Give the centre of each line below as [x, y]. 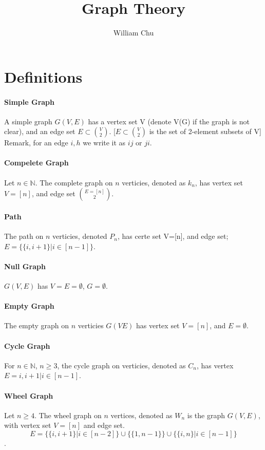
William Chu [134, 33]
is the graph [206, 415]
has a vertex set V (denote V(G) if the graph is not [169, 121]
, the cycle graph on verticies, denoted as [121, 365]
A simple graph [28, 121]
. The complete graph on [74, 182]
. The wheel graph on [68, 415]
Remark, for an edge [36, 143]
